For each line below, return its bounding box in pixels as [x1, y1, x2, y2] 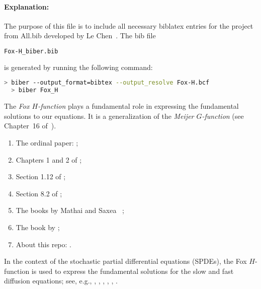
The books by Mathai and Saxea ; [16, 205, 124, 215]
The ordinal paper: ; [16, 137, 78, 148]
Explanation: [4, 1, 49, 12]
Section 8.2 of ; [16, 188, 62, 198]
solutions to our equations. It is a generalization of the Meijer [4, 110, 194, 121]
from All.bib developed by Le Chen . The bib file [4, 30, 156, 41]
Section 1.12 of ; [16, 171, 66, 182]
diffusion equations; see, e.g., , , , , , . [4, 275, 118, 286]
